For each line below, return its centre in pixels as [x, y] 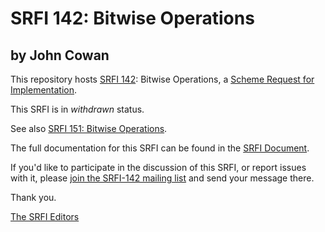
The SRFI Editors [45, 216]
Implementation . [44, 90]
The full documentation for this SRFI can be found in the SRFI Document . [160, 148]
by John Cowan [60, 55]
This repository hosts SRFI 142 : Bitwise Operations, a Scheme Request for [162, 79]
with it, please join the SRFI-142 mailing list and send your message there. [162, 178]
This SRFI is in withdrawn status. [77, 109]
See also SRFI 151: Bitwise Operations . [89, 128]
